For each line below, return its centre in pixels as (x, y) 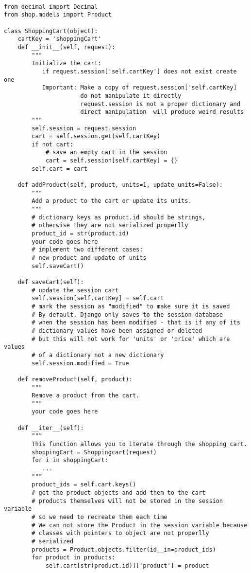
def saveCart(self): (51, 282)
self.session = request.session (84, 128)
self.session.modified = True (80, 363)
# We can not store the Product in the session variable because (140, 525)
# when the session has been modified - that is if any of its (136, 323)
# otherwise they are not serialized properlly (110, 225)
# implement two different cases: (87, 250)
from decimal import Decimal (51, 7)
